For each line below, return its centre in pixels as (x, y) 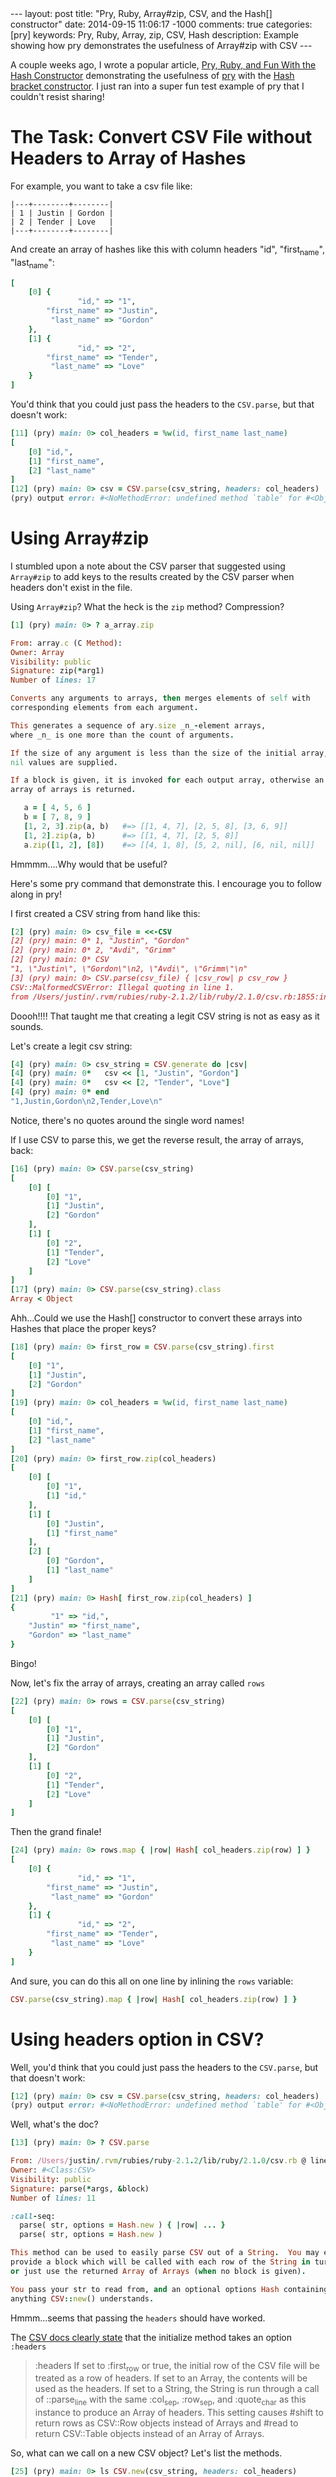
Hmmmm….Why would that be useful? (89, 864)
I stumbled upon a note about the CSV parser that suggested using (148, 566)
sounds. (27, 1026)
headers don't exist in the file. (71, 587)
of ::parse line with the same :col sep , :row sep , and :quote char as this (170, 2400)
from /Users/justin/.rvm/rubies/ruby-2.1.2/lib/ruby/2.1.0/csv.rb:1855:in (169, 997)
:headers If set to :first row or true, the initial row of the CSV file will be (177, 2366)
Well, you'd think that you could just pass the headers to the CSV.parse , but (164, 2067)
